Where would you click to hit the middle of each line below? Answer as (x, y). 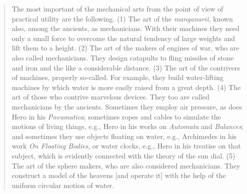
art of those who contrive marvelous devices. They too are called (110, 97)
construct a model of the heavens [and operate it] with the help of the (119, 175)
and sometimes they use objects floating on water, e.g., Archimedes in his (124, 136)
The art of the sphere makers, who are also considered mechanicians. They (126, 165)
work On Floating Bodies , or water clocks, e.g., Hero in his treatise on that (126, 146)
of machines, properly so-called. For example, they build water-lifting (117, 77)
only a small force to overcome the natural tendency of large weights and (123, 38)
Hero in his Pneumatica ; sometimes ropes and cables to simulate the (116, 116)
